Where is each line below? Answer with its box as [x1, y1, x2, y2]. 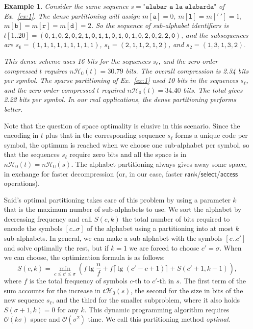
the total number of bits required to [122, 213, 230, 224]
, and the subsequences [181, 29, 249, 40]
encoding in [4, 130, 39, 140]
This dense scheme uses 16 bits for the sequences [4, 55, 151, 66]
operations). [4, 178, 40, 188]
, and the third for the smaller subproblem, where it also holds [52, 295, 240, 305]
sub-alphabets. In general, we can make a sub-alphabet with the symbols [4, 233, 223, 243]
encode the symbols [4, 223, 63, 233]
